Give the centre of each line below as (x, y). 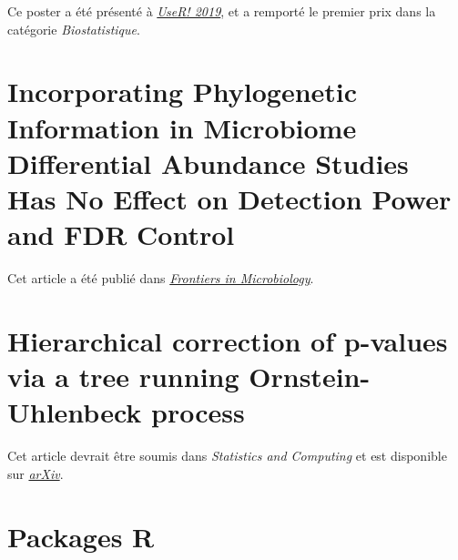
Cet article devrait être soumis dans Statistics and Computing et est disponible (227, 456)
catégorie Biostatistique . (74, 29)
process (198, 412)
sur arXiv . (36, 473)
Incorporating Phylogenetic (183, 92)
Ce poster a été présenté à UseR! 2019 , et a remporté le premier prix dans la (222, 11)
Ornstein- (310, 377)
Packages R (81, 536)
